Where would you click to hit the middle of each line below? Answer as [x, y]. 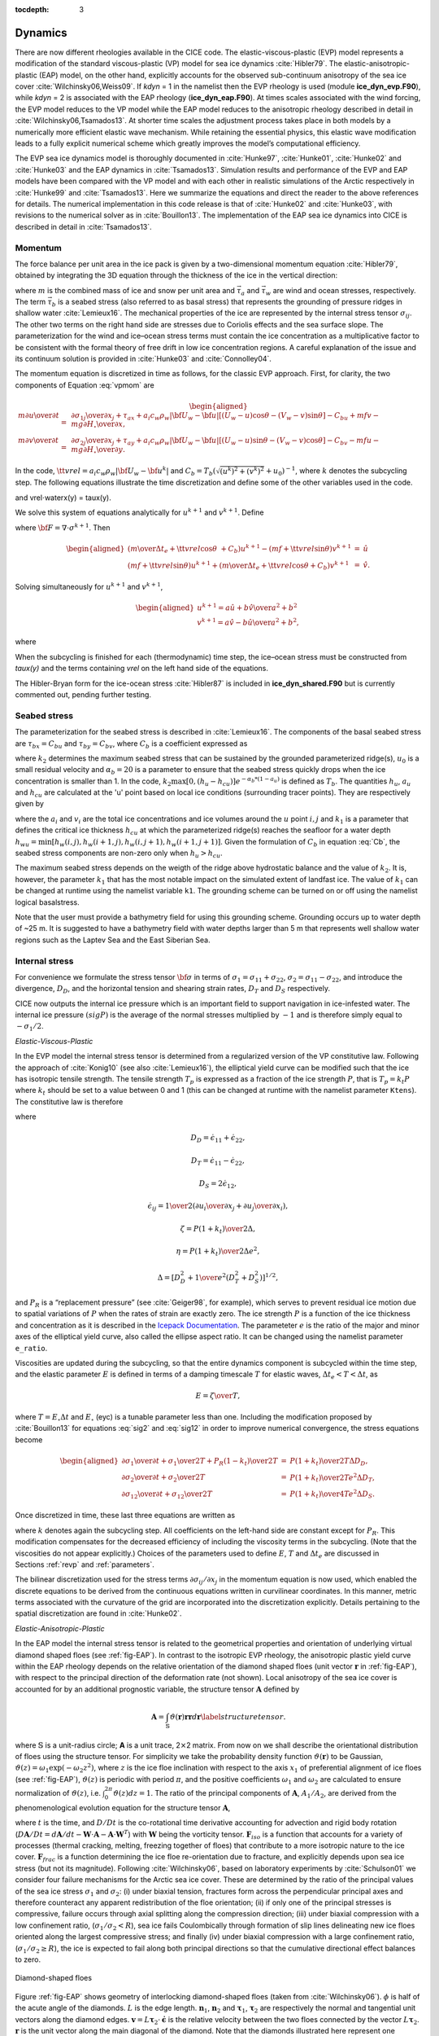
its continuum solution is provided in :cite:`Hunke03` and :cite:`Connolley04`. [143, 359]
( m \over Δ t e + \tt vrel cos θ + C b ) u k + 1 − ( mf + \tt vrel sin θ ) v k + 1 [239, 549]
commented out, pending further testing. [83, 695]
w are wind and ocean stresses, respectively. [341, 291]
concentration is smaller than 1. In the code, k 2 [93, 782]
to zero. [28, 1959]
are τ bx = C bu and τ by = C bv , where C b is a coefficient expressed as [131, 744]
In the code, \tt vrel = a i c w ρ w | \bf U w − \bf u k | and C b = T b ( [115, 472]
